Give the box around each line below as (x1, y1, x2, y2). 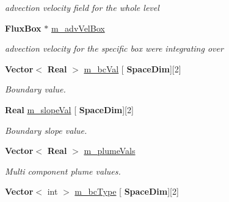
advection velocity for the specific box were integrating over (5, 42, 224, 55)
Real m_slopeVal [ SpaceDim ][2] (5, 103, 134, 116)
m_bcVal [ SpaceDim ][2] (84, 62, 181, 75)
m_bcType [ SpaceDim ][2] (75, 185, 179, 198)
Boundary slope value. (5, 124, 87, 136)
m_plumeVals (84, 144, 136, 157)
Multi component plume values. (5, 164, 121, 177)
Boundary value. (5, 83, 66, 96)
